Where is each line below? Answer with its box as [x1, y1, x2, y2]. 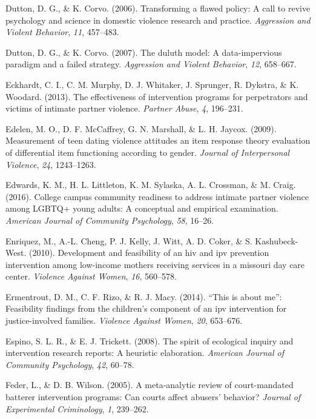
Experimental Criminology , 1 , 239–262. [5, 402, 149, 415]
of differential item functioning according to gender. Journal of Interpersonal [5, 146, 290, 158]
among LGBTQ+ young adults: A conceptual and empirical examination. [5, 202, 278, 215]
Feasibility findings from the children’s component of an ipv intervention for [5, 302, 287, 315]
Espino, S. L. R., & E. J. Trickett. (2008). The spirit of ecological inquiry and [5, 334, 294, 347]
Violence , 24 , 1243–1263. [5, 158, 96, 170]
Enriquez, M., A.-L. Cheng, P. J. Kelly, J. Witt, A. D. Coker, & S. [5, 234, 252, 247]
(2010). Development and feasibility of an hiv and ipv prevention [28, 246, 269, 259]
